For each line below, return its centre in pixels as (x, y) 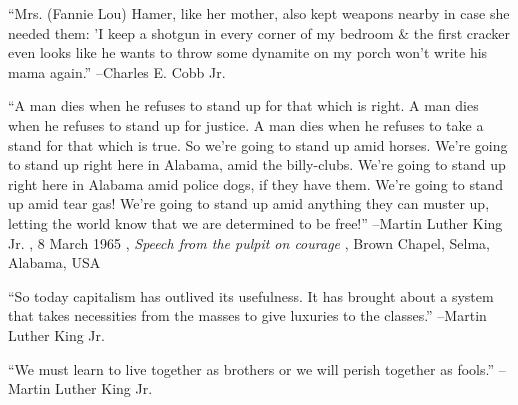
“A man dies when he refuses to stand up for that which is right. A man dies (243, 105)
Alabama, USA (54, 262)
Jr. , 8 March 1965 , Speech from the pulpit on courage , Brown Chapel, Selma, (249, 242)
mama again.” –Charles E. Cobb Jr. (117, 71)
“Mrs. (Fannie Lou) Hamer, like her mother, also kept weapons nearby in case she (259, 13)
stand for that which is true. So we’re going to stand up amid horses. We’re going (258, 144)
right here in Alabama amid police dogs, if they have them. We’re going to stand (255, 183)
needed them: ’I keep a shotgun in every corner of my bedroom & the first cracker (259, 32)
